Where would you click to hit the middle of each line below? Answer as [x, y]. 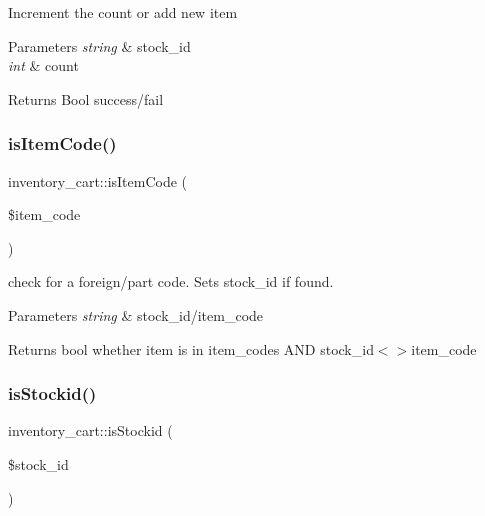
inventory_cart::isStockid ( [90, 430]
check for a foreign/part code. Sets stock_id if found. [171, 281]
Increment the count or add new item [123, 12]
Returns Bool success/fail [86, 98]
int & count [43, 65]
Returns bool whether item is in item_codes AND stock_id [191, 348]
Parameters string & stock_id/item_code [136, 314]
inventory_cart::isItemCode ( [98, 180]
